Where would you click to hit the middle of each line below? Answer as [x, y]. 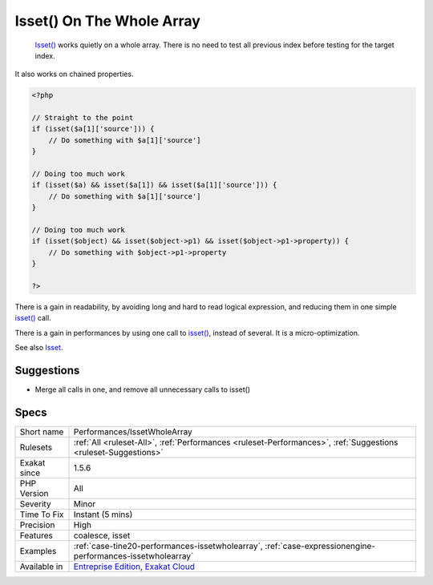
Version [34, 493]
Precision [37, 525]
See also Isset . [39, 348]
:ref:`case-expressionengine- [320, 546]
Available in [41, 567]
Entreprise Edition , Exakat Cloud [134, 567]
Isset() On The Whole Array [107, 21]
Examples [38, 551]
